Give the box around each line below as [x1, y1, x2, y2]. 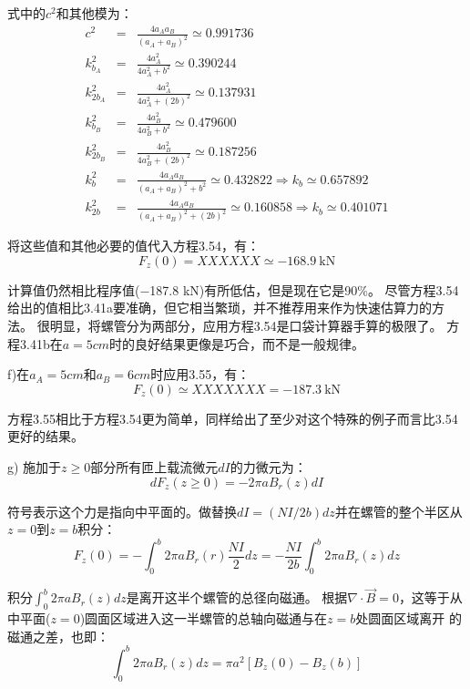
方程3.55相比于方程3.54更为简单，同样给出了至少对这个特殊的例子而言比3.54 [7, 408, 458, 427]
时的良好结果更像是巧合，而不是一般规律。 [109, 334, 365, 353]
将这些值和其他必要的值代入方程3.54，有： [7, 236, 260, 255]
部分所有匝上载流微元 [90, 458, 219, 477]
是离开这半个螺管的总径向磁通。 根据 [126, 588, 348, 607]
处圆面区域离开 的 [355, 609, 462, 628]
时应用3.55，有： [150, 365, 250, 384]
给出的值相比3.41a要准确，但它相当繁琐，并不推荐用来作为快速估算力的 [7, 298, 432, 317]
